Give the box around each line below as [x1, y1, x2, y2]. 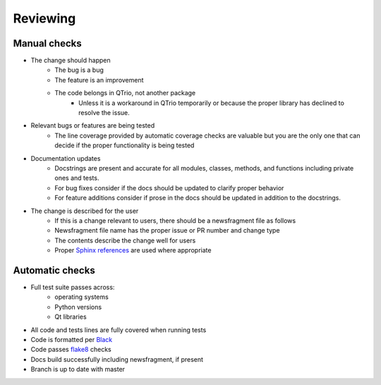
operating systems [54, 293, 109, 301]
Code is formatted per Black [30, 335, 113, 343]
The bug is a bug [54, 66, 104, 74]
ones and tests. [54, 173, 99, 183]
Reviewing [13, 11, 76, 26]
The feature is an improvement [54, 75, 144, 84]
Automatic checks [13, 264, 95, 276]
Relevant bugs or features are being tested [30, 121, 155, 130]
